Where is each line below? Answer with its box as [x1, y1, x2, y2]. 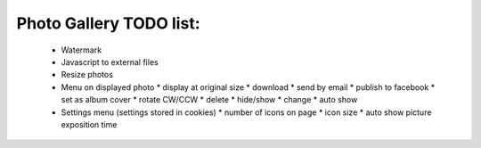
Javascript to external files [61, 56, 159, 67]
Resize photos [61, 70, 113, 80]
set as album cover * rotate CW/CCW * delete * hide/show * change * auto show [61, 95, 358, 105]
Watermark [61, 45, 102, 55]
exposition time [61, 119, 118, 129]
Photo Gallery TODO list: [16, 13, 200, 33]
